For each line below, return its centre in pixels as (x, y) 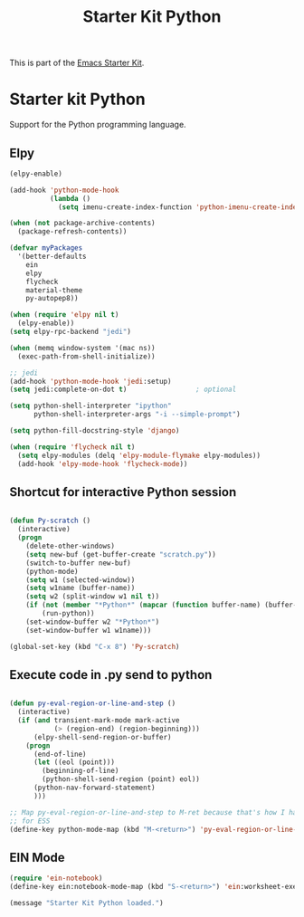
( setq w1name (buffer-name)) (81, 588)
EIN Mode (37, 857)
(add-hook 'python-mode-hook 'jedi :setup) (90, 381)
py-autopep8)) (52, 299)
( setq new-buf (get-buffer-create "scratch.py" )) (121, 554)
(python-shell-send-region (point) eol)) (121, 779)
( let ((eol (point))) (74, 762)
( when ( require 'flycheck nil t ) (72, 447)
